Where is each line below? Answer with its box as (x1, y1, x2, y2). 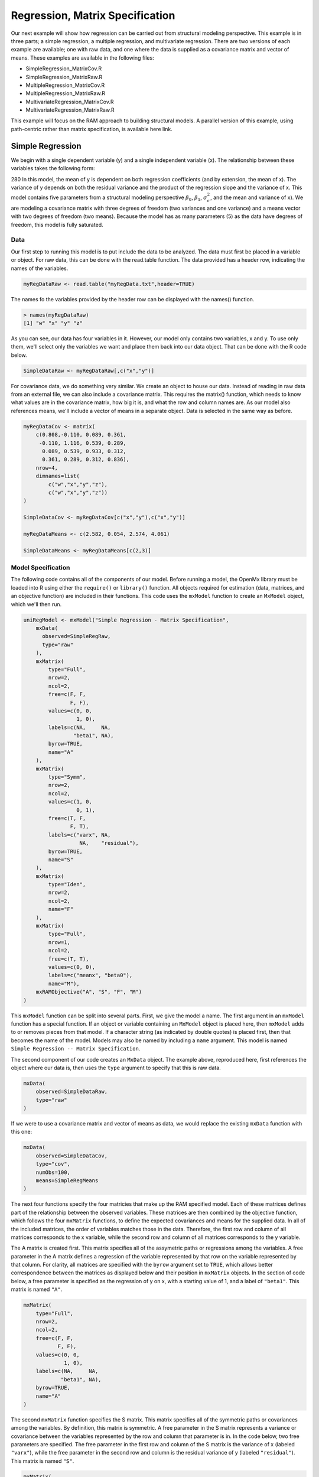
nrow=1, (48, 939, 71, 945)
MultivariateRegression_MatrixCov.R (25, 98, 115, 105)
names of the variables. (11, 265, 69, 272)
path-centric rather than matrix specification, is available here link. (11, 125, 172, 132)
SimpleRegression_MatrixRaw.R (25, 73, 103, 80)
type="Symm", (48, 774, 86, 780)
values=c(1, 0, (48, 798, 93, 805)
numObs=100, (35, 1169, 71, 1176)
